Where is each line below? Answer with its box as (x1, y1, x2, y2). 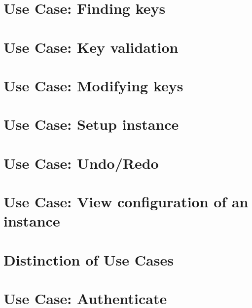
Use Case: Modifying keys (3, 75, 183, 95)
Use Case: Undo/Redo (3, 153, 159, 173)
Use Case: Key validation (3, 37, 179, 57)
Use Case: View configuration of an (3, 192, 249, 212)
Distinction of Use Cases (3, 249, 174, 269)
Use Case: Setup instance (3, 114, 179, 134)
